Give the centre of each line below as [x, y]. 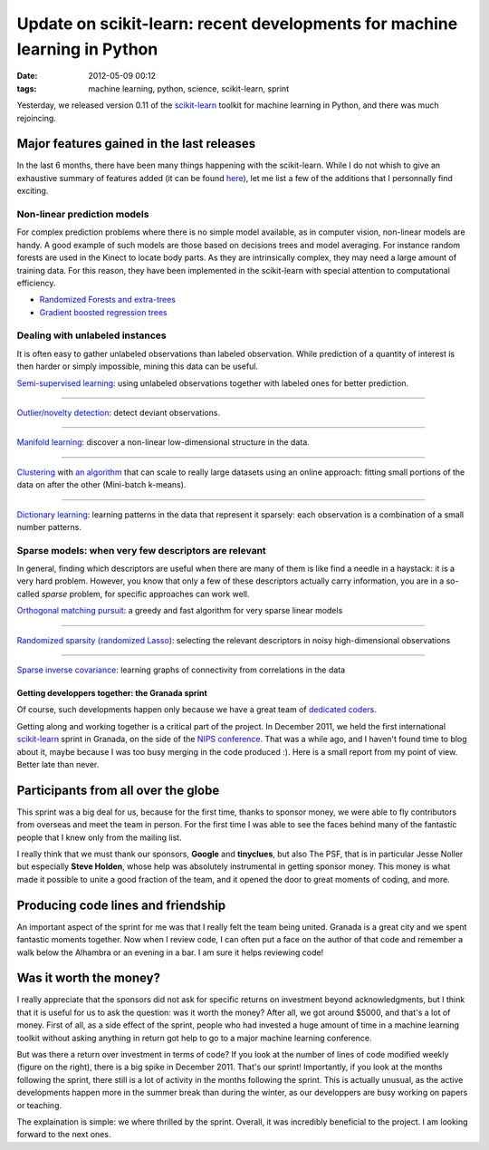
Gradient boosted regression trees [103, 312]
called [28, 594]
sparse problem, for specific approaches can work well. [145, 594]
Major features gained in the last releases [136, 144]
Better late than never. [58, 764]
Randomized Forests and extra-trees [108, 300]
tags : [27, 88]
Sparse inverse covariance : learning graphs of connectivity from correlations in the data [181, 670]
